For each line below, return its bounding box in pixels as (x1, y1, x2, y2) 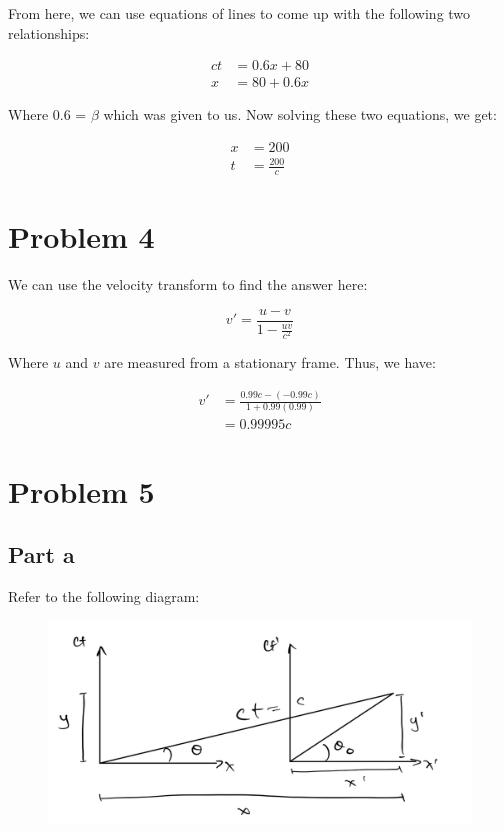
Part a (8, 539, 75, 570)
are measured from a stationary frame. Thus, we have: (104, 352, 436, 373)
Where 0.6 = (8, 104, 87, 125)
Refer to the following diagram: (8, 586, 200, 607)
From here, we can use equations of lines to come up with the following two (8, 3, 471, 23)
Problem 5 (8, 470, 155, 511)
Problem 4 (8, 216, 155, 257)
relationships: (8, 22, 90, 43)
